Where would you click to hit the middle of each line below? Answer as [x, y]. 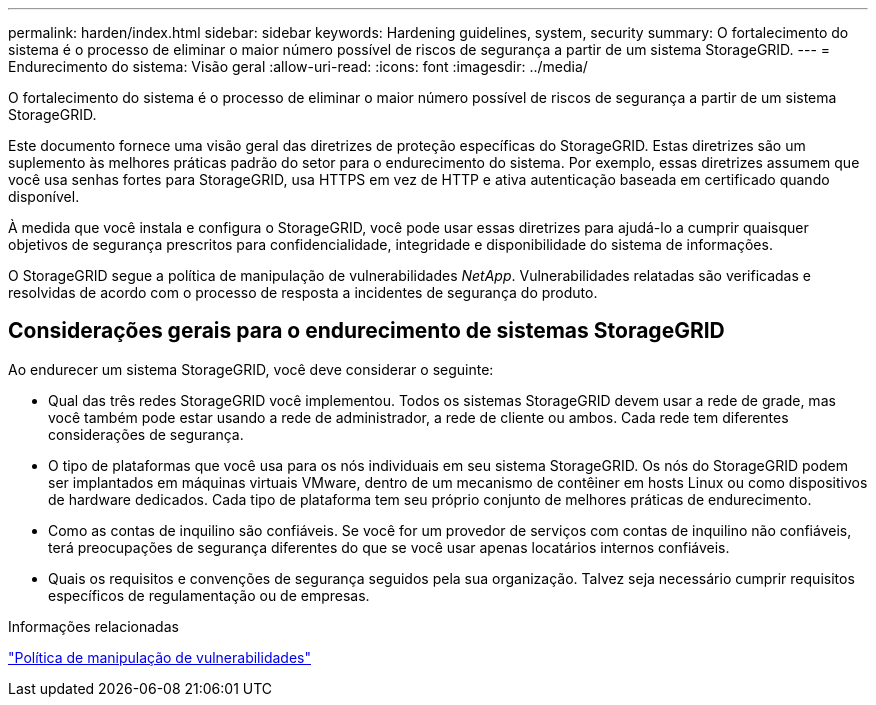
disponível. [44, 196]
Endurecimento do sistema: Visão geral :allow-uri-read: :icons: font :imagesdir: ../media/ [298, 66]
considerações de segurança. [146, 434]
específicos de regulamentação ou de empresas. [209, 595]
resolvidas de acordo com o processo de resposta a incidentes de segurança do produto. [303, 292]
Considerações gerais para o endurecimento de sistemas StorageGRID [366, 331]
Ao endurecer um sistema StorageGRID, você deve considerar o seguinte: [251, 369]
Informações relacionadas [93, 626]
